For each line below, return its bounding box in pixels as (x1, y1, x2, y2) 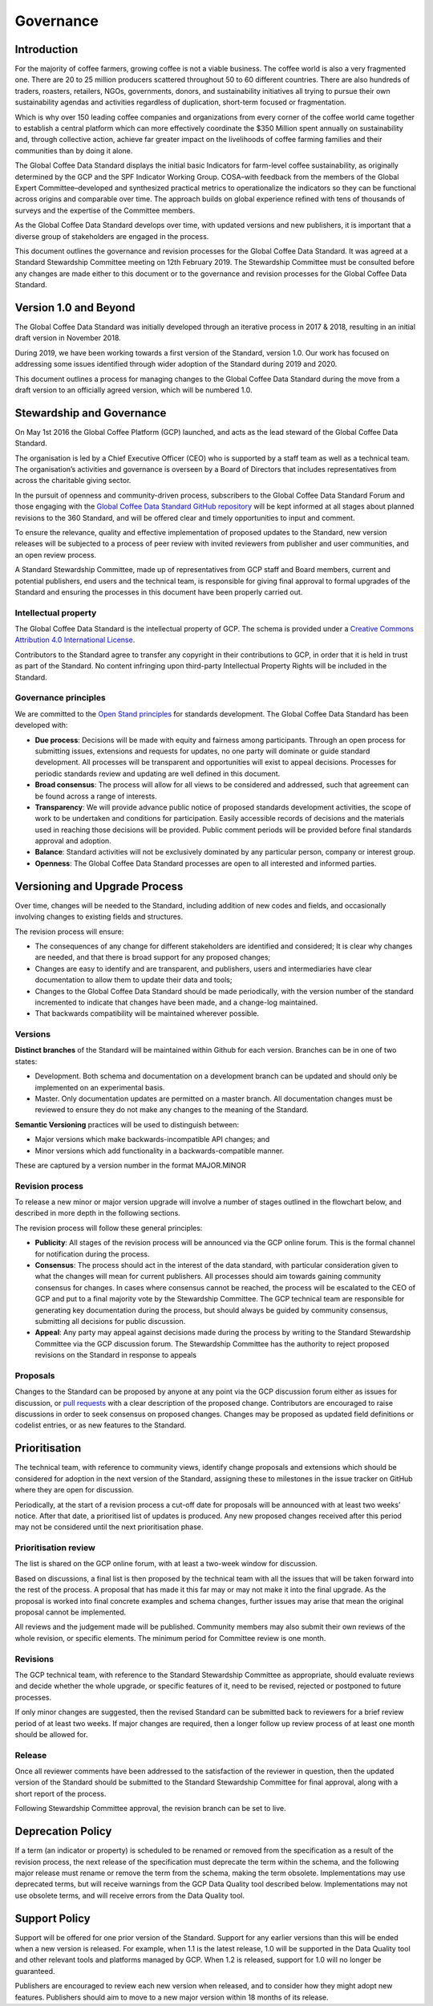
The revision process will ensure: (14, 927, 124, 936)
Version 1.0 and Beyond (14, 301, 136, 315)
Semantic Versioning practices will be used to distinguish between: (14, 1119, 240, 1129)
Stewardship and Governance (14, 406, 167, 420)
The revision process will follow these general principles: (14, 1223, 203, 1232)
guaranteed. (14, 1966, 55, 1976)
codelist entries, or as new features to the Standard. (14, 1420, 187, 1430)
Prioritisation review (14, 1542, 95, 1553)
